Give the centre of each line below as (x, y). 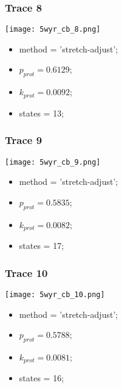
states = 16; (42, 378)
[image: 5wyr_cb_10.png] (55, 294)
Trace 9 (24, 140)
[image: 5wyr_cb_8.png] (53, 30)
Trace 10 (26, 272)
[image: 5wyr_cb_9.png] (53, 162)
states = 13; (42, 113)
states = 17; (42, 246)
